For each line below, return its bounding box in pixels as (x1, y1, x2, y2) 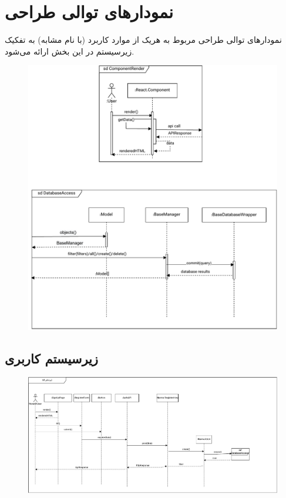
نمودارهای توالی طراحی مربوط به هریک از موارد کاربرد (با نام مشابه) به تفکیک (5, 33, 282, 46)
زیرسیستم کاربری (5, 349, 99, 367)
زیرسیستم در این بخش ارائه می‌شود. (5, 45, 134, 57)
